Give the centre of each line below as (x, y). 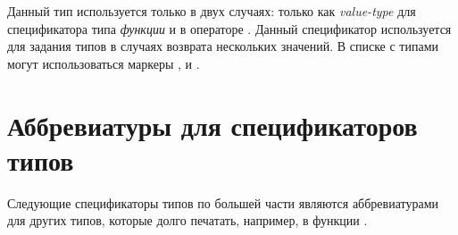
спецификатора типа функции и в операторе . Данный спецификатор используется (229, 28)
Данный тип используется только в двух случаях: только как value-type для (212, 11)
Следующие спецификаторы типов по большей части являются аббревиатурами (223, 202)
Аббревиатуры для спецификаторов (212, 125)
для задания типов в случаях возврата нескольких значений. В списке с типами (223, 46)
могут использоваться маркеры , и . (104, 63)
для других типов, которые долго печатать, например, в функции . (187, 220)
